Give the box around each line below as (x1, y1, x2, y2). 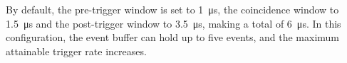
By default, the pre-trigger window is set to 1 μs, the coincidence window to (6, 2, 339, 16)
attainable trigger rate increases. (6, 43, 147, 58)
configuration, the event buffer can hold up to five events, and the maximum (6, 30, 339, 45)
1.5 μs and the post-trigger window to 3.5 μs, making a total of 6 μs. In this (6, 16, 341, 30)
